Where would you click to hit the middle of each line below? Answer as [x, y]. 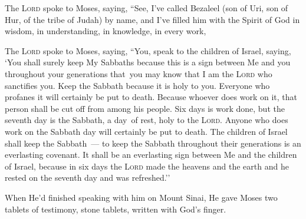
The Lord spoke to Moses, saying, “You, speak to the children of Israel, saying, [148, 50]
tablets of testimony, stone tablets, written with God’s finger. [116, 209]
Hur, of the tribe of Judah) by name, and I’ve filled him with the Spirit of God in [152, 19]
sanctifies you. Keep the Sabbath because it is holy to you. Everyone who [137, 85]
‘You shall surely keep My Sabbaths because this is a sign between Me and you [148, 62]
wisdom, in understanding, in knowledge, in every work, [106, 31]
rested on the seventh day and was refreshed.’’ [88, 177]
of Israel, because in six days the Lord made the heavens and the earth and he [147, 166]
